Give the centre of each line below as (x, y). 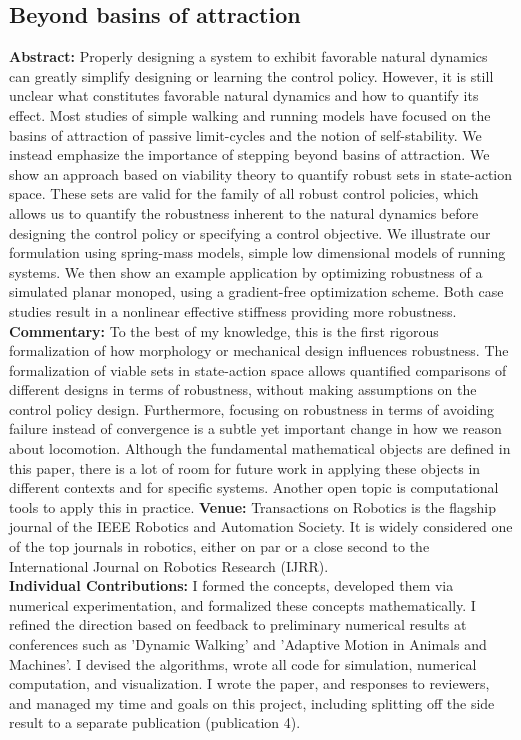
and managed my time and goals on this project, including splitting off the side (252, 702)
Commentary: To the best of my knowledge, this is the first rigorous (224, 330)
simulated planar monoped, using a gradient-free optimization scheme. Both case (256, 291)
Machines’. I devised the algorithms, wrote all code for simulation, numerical (243, 663)
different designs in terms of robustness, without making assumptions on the (243, 389)
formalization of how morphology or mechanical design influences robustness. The (259, 350)
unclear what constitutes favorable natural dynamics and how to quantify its (244, 95)
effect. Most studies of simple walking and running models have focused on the (250, 114)
